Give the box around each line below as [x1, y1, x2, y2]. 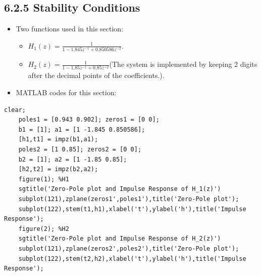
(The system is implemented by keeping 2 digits [109, 59, 257, 69]
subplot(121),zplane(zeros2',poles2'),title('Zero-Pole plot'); [18, 245, 239, 252]
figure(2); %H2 [18, 225, 69, 232]
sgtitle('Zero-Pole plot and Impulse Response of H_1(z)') [18, 185, 221, 193]
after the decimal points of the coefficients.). [28, 70, 165, 81]
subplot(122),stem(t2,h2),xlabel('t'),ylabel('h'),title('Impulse [18, 255, 246, 262]
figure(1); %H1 [18, 175, 69, 183]
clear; [4, 106, 26, 113]
